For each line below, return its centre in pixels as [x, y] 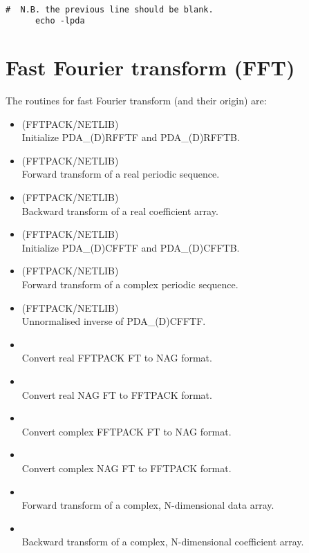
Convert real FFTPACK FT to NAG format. [117, 358]
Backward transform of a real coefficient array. [120, 210]
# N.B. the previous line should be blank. [110, 9]
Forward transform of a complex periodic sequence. [130, 284]
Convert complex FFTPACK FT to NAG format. [127, 431]
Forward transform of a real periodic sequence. [121, 174]
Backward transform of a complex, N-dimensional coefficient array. [163, 542]
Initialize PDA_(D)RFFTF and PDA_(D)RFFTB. [131, 137]
